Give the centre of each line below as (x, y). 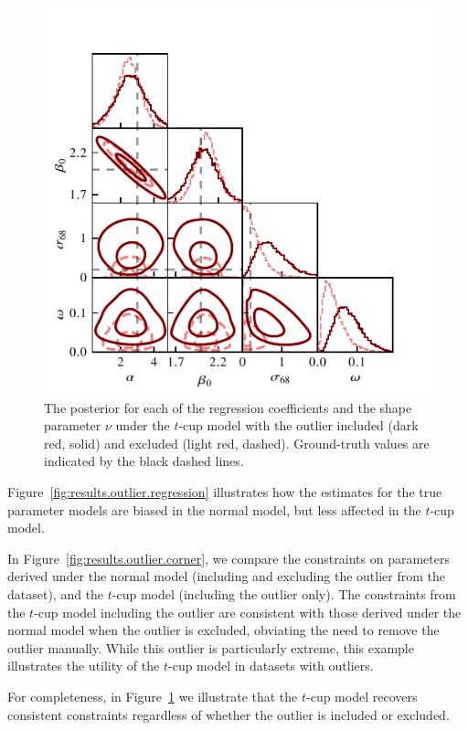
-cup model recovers (362, 696)
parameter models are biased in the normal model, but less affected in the (214, 509)
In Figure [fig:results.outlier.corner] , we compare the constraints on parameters (229, 558)
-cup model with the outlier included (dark (298, 425)
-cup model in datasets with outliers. (271, 666)
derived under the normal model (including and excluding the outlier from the (226, 576)
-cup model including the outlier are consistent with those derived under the (248, 612)
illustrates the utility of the (84, 666)
